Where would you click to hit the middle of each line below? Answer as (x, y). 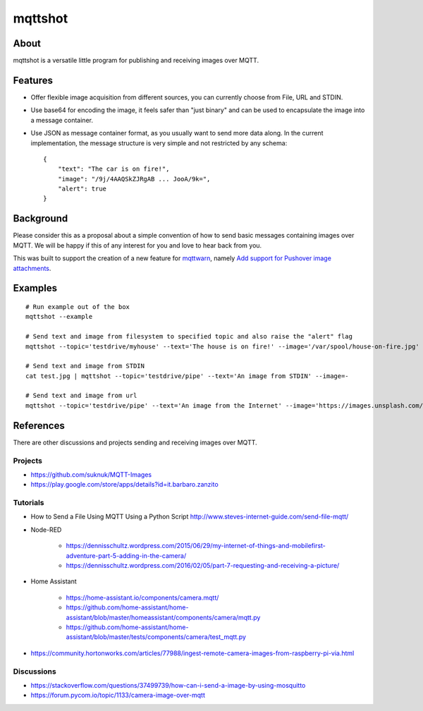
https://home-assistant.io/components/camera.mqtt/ (142, 597)
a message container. (62, 120)
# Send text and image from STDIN (85, 366)
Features (33, 80)
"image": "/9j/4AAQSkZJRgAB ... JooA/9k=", (134, 179)
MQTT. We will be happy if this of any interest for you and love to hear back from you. (137, 245)
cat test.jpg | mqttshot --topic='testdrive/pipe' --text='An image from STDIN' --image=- (187, 376)
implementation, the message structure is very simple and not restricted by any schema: (159, 143)
